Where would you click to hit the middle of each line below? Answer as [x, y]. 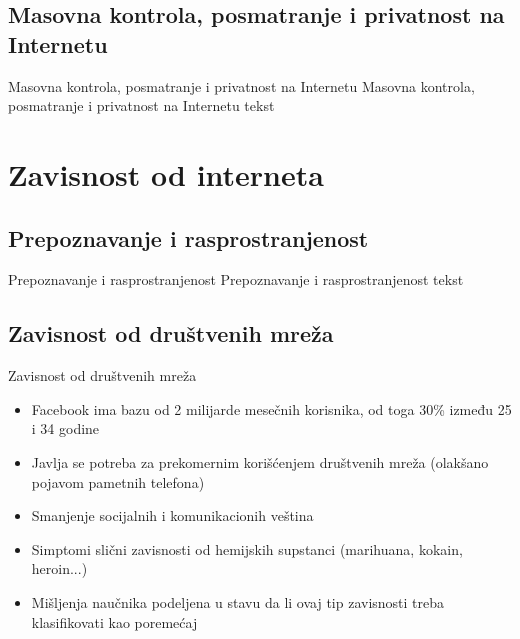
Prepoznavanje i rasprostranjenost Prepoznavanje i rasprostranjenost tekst [236, 279]
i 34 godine [65, 428]
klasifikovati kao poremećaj [114, 621]
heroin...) [59, 568]
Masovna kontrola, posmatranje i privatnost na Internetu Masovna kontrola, [241, 85]
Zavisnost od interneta [166, 173]
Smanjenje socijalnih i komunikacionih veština [172, 515]
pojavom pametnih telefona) [118, 481]
